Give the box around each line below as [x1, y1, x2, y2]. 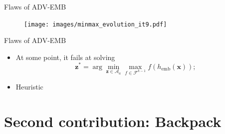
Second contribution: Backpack [4, 111, 222, 131]
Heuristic [15, 81, 43, 92]
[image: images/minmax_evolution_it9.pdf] [24, 20, 167, 28]
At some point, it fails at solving [15, 51, 115, 62]
